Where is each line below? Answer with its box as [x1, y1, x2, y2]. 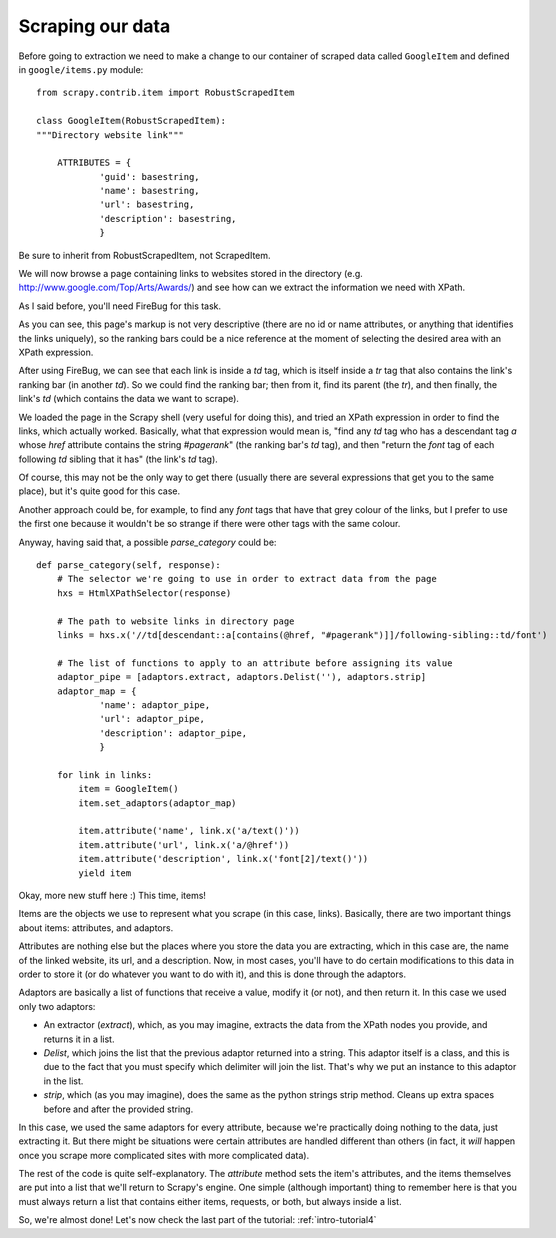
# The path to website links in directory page [56, 615, 295, 627]
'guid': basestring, [99, 171, 200, 182]
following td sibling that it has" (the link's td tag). [18, 453, 219, 465]
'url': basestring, [99, 199, 195, 210]
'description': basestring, [99, 213, 237, 224]
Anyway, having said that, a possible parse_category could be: [18, 536, 277, 548]
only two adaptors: [18, 1000, 96, 1012]
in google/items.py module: [18, 63, 144, 75]
